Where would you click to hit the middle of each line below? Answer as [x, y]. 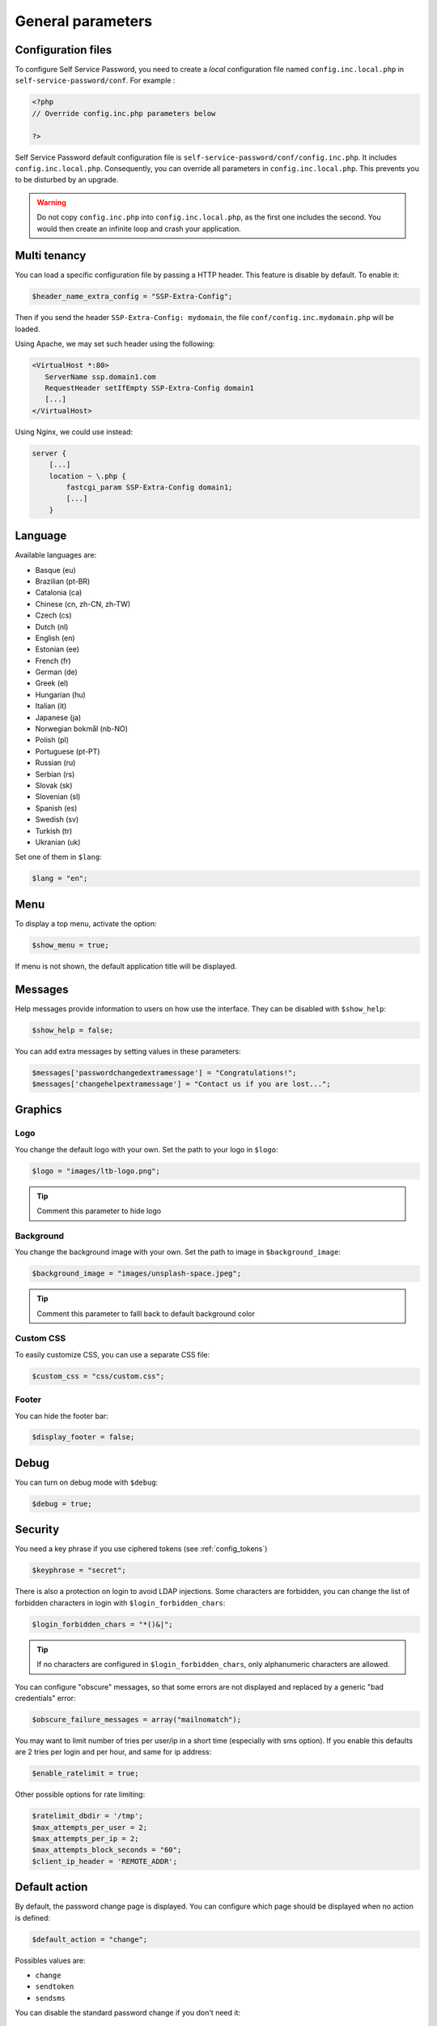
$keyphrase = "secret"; [79, 1571]
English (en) [55, 638]
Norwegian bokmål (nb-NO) [82, 729]
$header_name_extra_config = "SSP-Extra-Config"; [132, 297]
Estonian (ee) [57, 649]
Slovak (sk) [54, 785]
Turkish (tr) [54, 831]
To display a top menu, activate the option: [86, 923]
